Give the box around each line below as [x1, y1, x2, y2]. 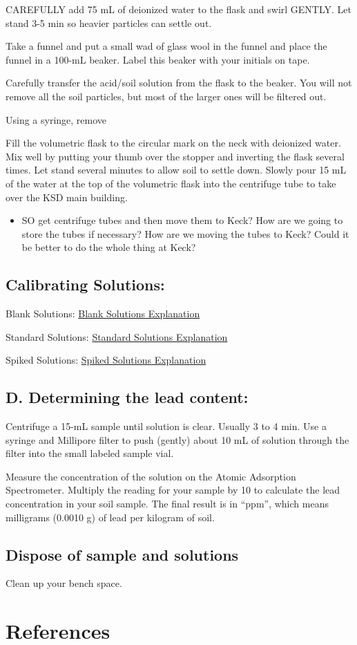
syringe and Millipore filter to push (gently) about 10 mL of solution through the [6, 432, 349, 447]
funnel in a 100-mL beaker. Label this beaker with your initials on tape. [6, 52, 310, 66]
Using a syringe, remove [6, 112, 107, 127]
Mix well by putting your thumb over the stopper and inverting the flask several [6, 149, 345, 163]
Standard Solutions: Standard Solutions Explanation [6, 329, 228, 344]
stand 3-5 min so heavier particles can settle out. [6, 15, 212, 30]
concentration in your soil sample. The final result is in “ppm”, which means [6, 496, 329, 511]
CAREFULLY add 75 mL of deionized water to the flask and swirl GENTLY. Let [6, 2, 352, 16]
